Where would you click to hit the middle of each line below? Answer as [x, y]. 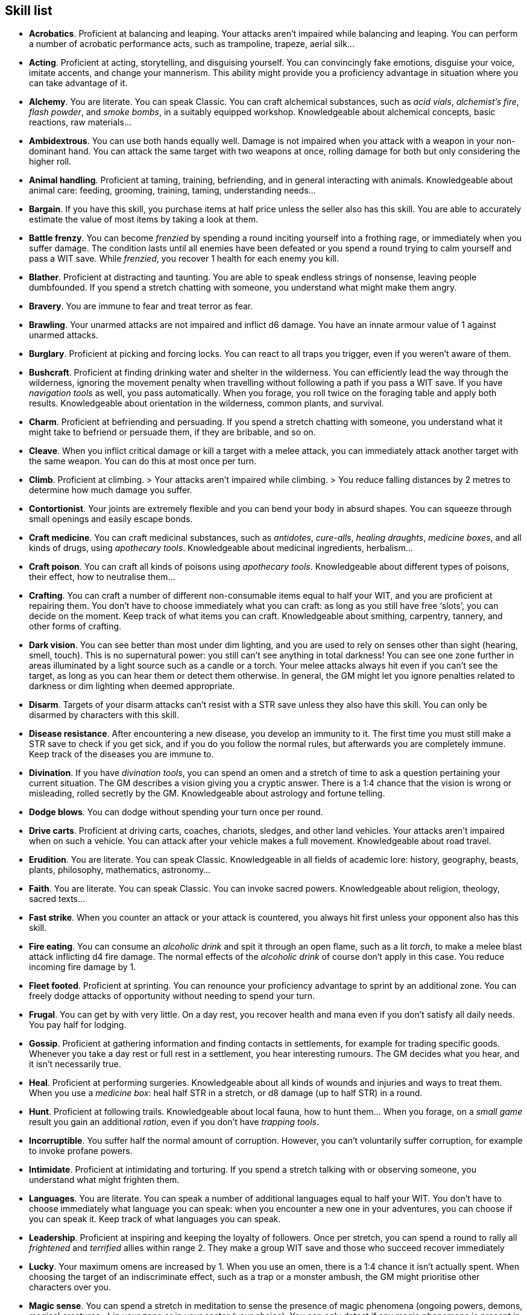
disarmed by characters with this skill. [104, 715]
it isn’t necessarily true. [75, 1064]
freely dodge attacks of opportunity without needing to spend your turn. [172, 996]
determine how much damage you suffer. [111, 490]
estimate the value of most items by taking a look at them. [144, 219]
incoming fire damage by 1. [83, 967]
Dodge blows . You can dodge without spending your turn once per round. [176, 812]
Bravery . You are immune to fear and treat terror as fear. [141, 306]
